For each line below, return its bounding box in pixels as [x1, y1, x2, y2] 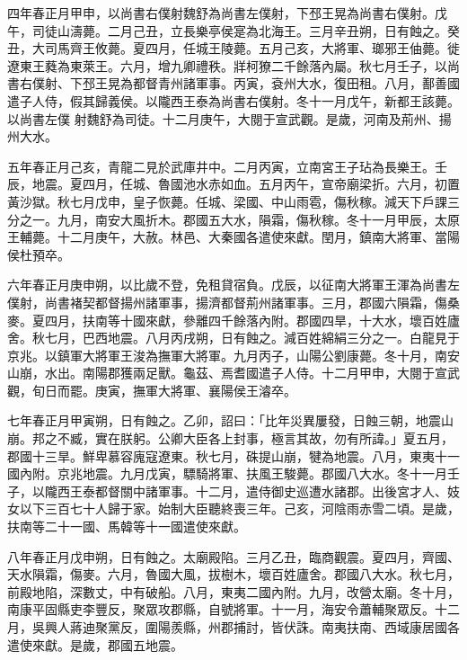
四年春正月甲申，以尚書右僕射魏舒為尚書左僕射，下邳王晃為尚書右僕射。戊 [7, 4, 447, 22]
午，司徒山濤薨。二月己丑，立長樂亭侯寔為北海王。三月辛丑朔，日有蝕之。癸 [7, 21, 460, 40]
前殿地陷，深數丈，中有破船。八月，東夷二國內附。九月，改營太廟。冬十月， [7, 582, 460, 601]
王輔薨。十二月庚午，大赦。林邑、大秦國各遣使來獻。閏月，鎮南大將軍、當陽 [7, 227, 460, 246]
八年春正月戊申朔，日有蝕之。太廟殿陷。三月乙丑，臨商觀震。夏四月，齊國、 [7, 547, 460, 566]
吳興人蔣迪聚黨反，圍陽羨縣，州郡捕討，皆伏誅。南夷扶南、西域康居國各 [31, 618, 460, 636]
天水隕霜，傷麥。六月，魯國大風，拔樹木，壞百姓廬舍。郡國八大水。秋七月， [7, 565, 460, 584]
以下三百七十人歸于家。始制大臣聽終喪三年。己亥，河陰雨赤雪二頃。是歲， [19, 499, 460, 518]
